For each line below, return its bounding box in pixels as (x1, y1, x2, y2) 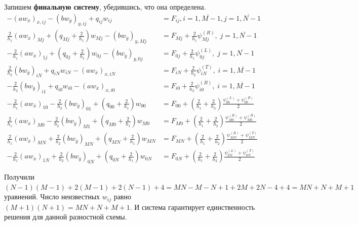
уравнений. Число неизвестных (4, 191, 100, 202)
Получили (4, 172, 34, 182)
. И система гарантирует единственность (130, 201, 255, 212)
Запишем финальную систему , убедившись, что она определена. (4, 2, 206, 12)
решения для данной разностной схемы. (4, 211, 127, 222)
